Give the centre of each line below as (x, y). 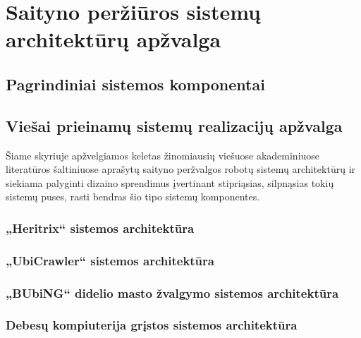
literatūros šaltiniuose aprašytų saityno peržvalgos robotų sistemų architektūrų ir (181, 169)
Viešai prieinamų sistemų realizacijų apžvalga (174, 125)
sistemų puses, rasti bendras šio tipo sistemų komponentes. (133, 197)
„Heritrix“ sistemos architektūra (100, 228)
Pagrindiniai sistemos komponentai (135, 84)
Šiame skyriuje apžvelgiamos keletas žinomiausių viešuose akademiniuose (163, 155)
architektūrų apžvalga (114, 39)
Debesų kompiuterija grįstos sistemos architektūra (152, 325)
